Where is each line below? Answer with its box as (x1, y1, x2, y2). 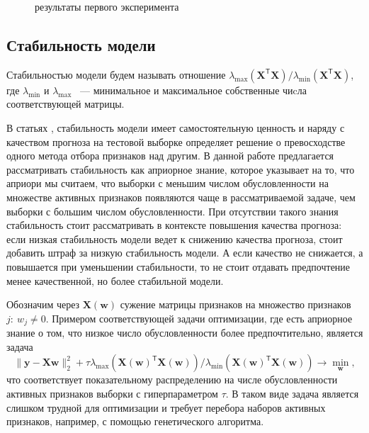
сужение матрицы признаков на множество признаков (120, 297, 351, 312)
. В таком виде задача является (225, 386, 359, 400)
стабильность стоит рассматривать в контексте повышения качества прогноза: (6, 218, 342, 232)
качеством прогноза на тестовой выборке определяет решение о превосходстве (6, 134, 346, 149)
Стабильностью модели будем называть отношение (6, 67, 226, 81)
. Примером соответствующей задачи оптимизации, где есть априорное (45, 310, 353, 325)
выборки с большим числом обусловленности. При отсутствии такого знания (6, 203, 339, 218)
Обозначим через (6, 297, 80, 312)
